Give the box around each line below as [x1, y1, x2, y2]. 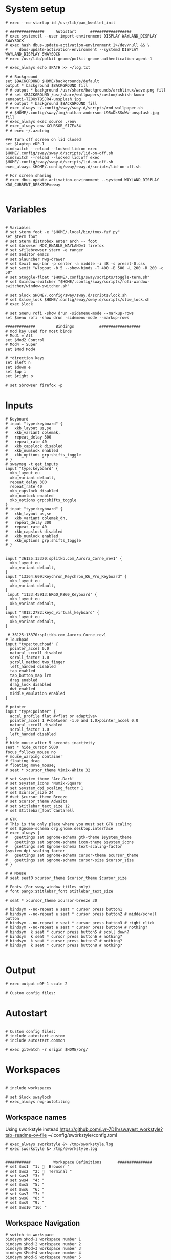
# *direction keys [5, 355, 45, 360]
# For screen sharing [5, 173, 52, 178]
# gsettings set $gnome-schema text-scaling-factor [5, 844, 123, 849]
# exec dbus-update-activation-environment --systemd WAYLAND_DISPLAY [5, 177, 159, 182]
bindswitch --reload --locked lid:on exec [5, 146, 97, 151]
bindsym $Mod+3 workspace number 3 [5, 1246, 81, 1251]
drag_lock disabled [10, 682, 52, 687]
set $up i [5, 369, 27, 374]
